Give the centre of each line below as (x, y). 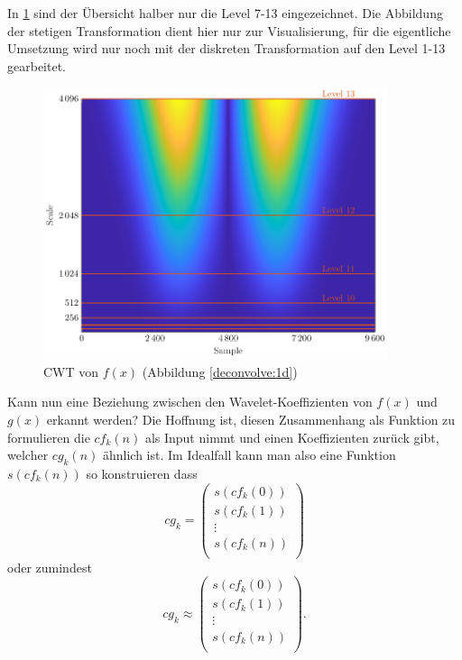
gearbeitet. (37, 65)
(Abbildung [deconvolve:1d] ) (220, 371)
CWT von (71, 371)
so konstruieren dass (142, 473)
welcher (28, 455)
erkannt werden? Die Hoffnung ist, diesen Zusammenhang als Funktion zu (251, 419)
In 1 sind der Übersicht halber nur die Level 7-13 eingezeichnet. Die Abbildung (225, 13)
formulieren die (49, 437)
